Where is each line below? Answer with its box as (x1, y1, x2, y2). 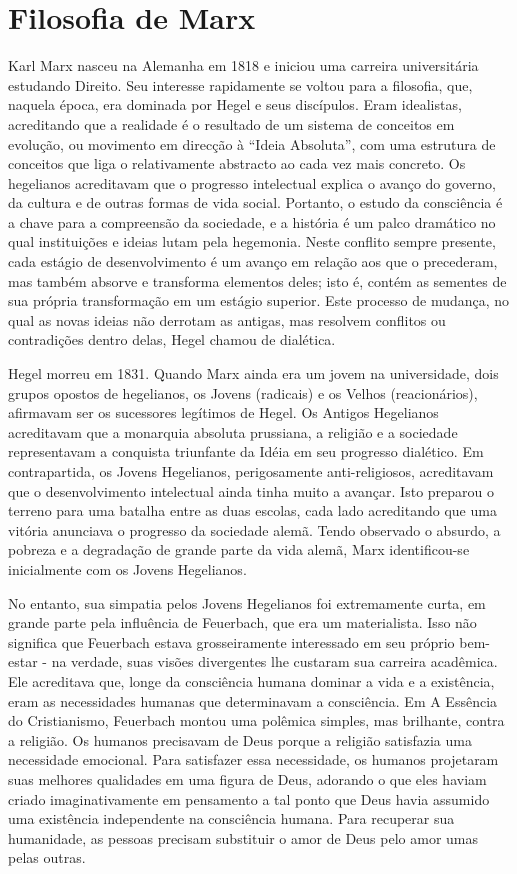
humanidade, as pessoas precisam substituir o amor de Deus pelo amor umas (8, 827, 479, 848)
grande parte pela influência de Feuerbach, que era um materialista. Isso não (8, 612, 477, 633)
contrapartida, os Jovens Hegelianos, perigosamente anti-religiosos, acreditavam (8, 461, 494, 481)
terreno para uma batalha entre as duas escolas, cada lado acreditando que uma (8, 500, 497, 521)
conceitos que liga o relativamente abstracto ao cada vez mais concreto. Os (8, 153, 466, 174)
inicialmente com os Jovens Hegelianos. (8, 558, 247, 579)
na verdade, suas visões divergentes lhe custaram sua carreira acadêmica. (51, 651, 498, 672)
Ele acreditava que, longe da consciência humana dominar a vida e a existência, (8, 670, 495, 691)
